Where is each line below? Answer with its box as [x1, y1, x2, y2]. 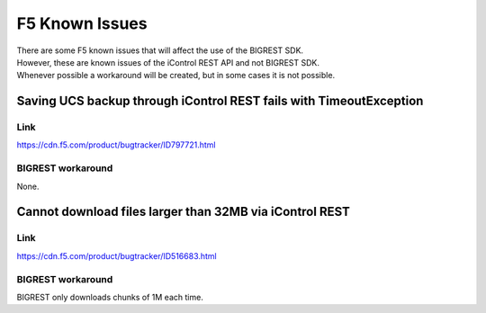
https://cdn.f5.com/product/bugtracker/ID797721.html [16, 139, 216, 150]
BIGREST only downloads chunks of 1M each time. [16, 291, 204, 302]
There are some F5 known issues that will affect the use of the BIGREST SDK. [16, 45, 304, 56]
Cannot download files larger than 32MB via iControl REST [16, 204, 351, 219]
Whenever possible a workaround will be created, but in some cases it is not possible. [16, 70, 336, 81]
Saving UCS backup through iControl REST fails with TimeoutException [16, 94, 424, 109]
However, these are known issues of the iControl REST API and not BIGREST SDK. [16, 57, 319, 67]
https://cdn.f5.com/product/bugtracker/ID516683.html [16, 250, 218, 261]
